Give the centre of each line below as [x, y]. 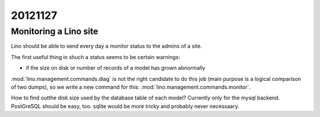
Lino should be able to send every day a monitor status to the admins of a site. [107, 46]
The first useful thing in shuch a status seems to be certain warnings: [95, 57]
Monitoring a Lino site [55, 31]
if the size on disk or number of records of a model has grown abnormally [116, 68]
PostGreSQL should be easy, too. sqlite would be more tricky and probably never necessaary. [125, 106]
